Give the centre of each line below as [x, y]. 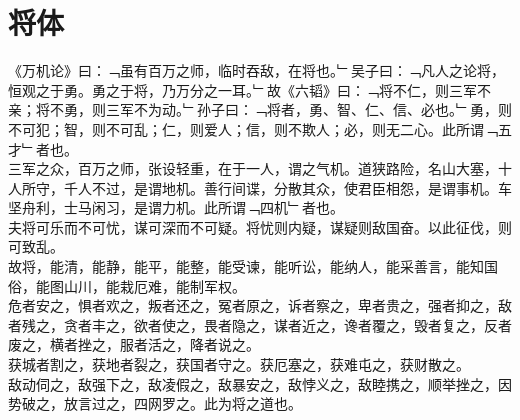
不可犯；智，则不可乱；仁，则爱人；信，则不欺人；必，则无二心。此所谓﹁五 [260, 128]
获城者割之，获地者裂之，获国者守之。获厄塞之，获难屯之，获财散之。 [239, 364]
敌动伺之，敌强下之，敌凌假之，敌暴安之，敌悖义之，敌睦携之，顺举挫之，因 [260, 383]
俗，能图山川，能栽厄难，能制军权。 [127, 285]
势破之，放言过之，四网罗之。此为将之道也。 [155, 403]
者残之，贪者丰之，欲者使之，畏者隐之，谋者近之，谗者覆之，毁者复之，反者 [260, 324]
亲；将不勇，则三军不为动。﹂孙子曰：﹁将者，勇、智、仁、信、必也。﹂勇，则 [260, 109]
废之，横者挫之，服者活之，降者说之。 [134, 344]
